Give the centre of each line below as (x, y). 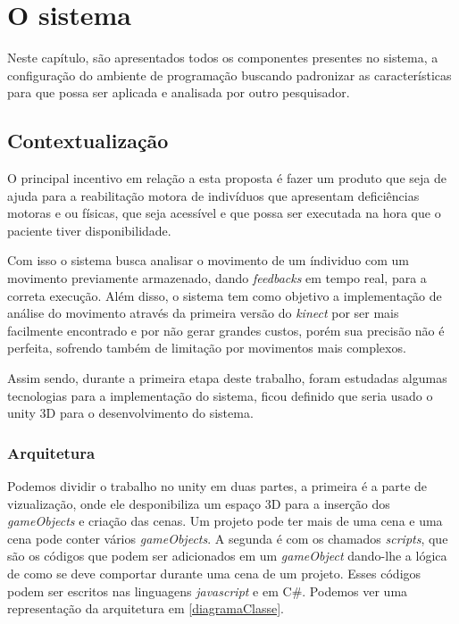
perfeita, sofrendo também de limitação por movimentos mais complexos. (207, 348)
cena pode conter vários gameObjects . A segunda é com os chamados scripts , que (228, 538)
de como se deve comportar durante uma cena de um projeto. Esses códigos (214, 574)
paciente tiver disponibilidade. (89, 230)
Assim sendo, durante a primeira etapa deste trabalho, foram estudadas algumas (227, 378)
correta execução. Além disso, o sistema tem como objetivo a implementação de (225, 295)
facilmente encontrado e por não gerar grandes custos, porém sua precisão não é (226, 330)
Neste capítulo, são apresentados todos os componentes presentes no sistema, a (223, 58)
